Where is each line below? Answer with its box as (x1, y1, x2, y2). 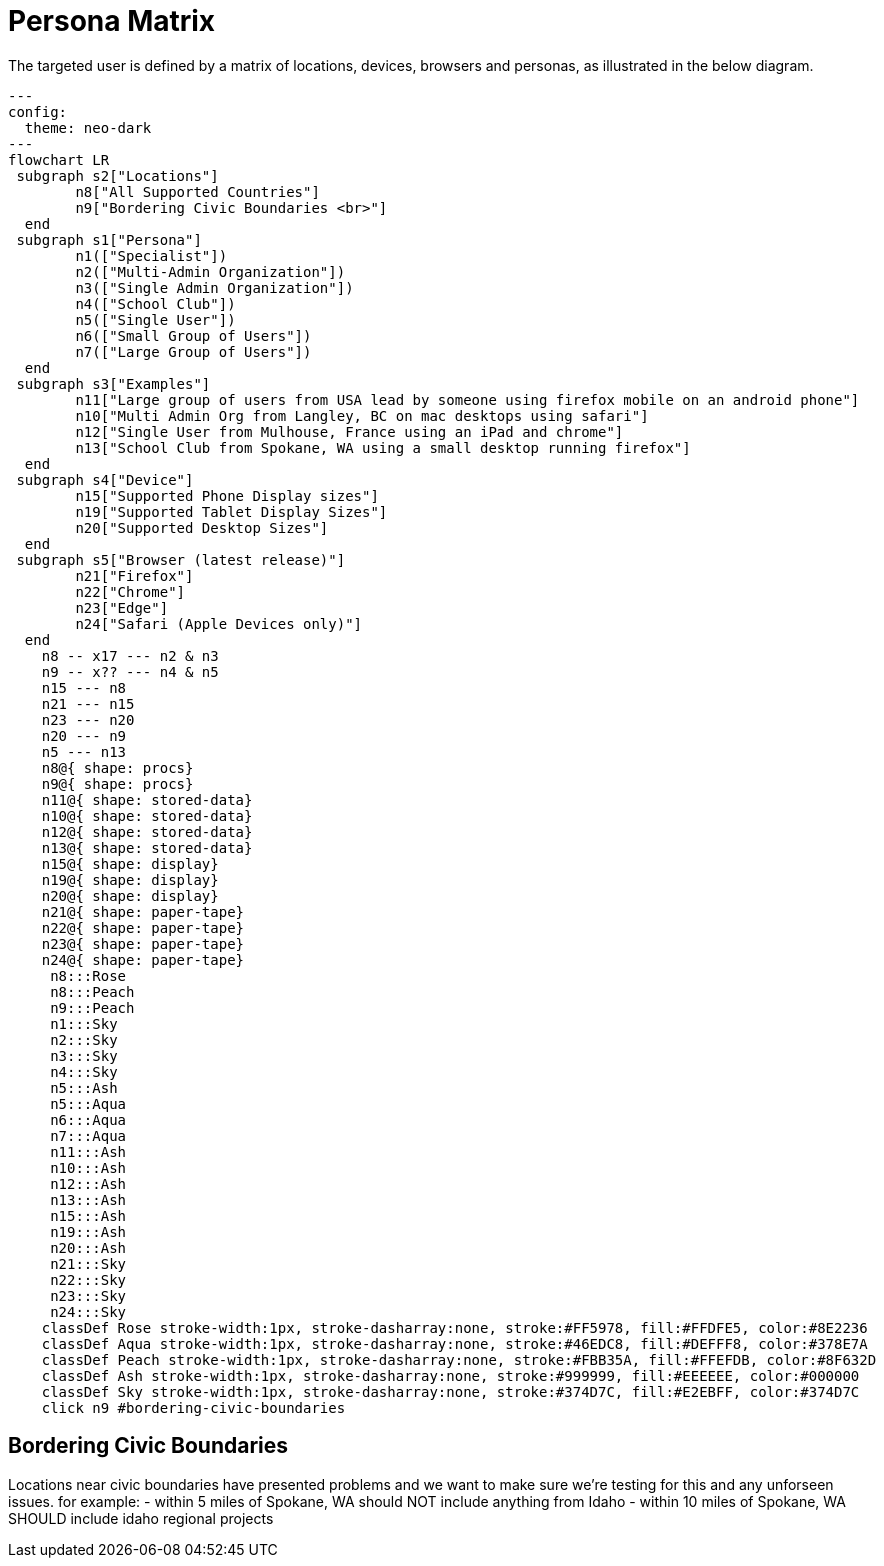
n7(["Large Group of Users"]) (75, 343, 312, 360)
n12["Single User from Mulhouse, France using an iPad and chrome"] (75, 423, 624, 440)
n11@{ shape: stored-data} (41, 791, 253, 808)
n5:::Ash (50, 1079, 118, 1096)
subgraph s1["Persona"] (16, 231, 202, 248)
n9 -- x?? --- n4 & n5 (41, 663, 219, 680)
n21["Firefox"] (75, 567, 194, 584)
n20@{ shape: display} (41, 887, 219, 904)
